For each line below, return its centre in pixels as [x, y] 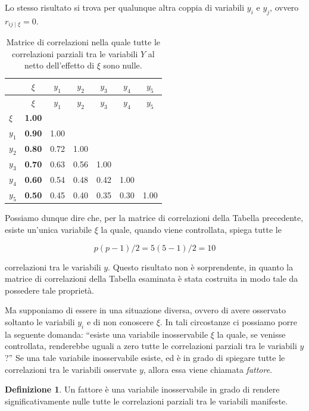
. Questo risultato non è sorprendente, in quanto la [201, 267]
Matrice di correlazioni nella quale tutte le [83, 42]
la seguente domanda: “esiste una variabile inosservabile [107, 334]
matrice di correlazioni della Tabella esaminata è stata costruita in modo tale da [152, 278]
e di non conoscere [120, 322]
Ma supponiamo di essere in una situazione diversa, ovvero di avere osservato [146, 310]
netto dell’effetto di [60, 65]
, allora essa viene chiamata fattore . [208, 369]
